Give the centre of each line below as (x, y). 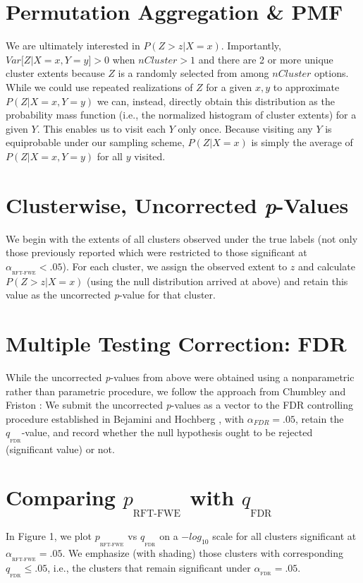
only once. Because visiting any (245, 128)
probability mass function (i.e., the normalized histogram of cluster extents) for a (181, 115)
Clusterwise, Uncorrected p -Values (177, 205)
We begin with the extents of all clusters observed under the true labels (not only (182, 238)
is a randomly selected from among (193, 73)
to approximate (306, 86)
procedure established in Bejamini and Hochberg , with (125, 418)
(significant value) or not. (60, 449)
